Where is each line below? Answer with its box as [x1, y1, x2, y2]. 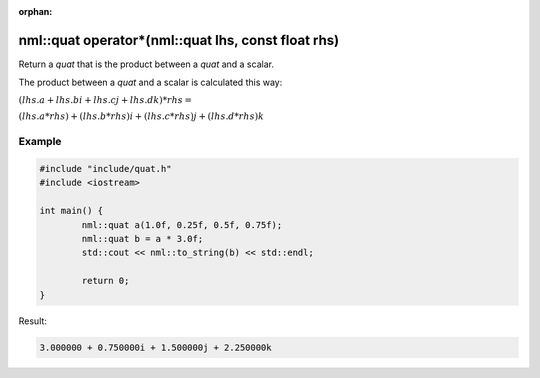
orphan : [18, 6, 53, 17]
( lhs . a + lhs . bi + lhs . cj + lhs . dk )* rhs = [18, 94, 192, 105]
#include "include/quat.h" [39, 163, 172, 175]
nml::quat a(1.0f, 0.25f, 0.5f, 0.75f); [81, 219, 283, 230]
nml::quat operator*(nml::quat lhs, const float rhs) [18, 31, 340, 49]
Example [18, 135, 62, 149]
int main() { [39, 205, 104, 217]
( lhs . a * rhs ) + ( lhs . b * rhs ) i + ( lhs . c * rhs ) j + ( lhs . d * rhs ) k [18, 111, 265, 122]
